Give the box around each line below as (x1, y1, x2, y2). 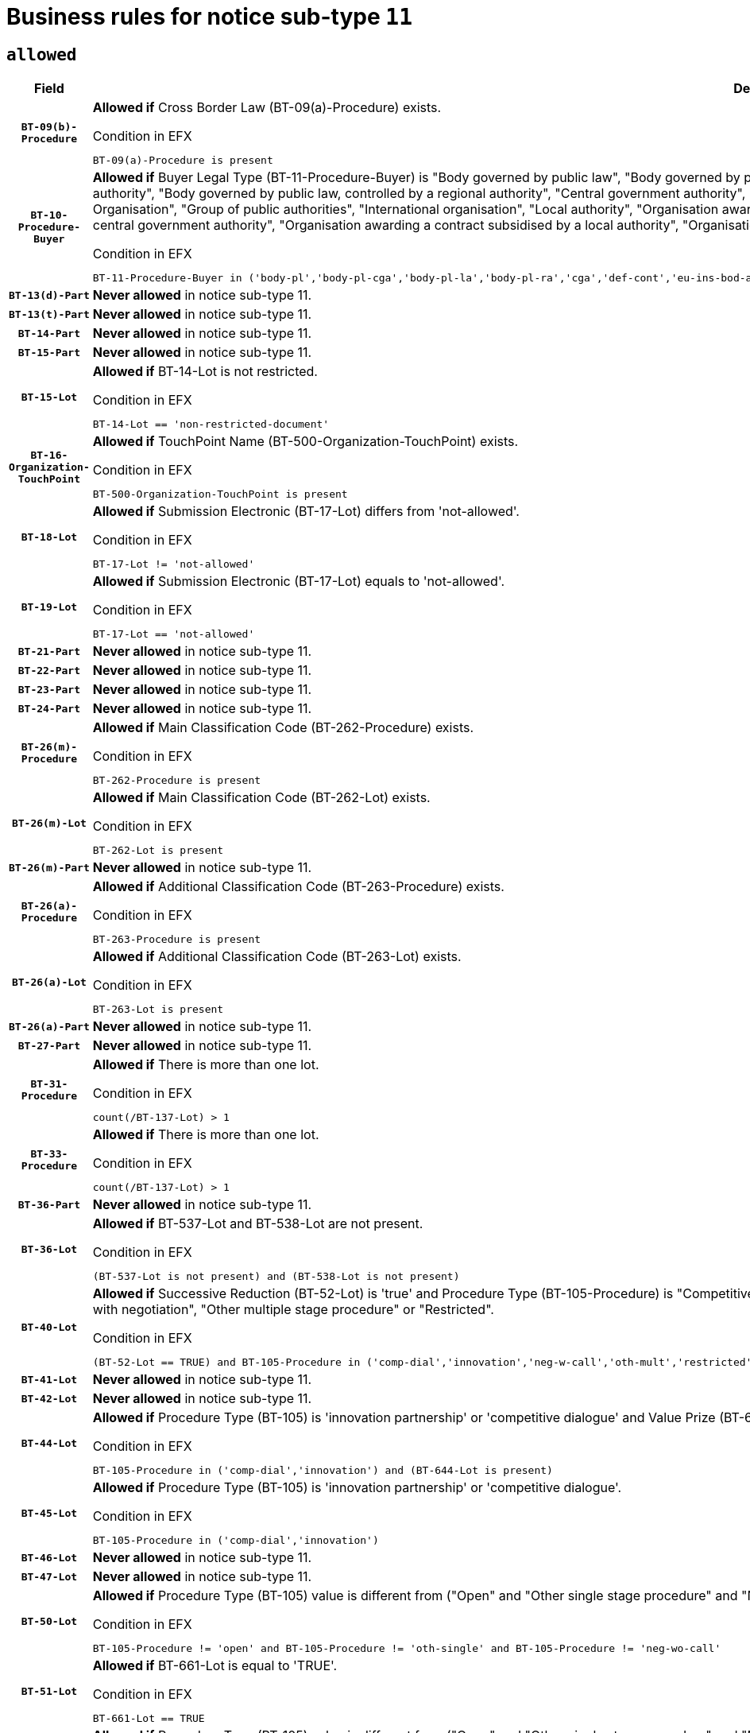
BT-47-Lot (21, 1570, 78, 1583)
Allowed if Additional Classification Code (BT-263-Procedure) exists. (92, 878, 505, 895)
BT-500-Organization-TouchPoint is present (92, 488, 348, 501)
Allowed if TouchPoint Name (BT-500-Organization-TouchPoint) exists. (92, 433, 519, 450)
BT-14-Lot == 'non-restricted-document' (92, 418, 330, 431)
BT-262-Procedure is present (92, 774, 261, 787)
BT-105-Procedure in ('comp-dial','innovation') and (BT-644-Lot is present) (92, 1464, 553, 1477)
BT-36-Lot (21, 1243, 78, 1255)
